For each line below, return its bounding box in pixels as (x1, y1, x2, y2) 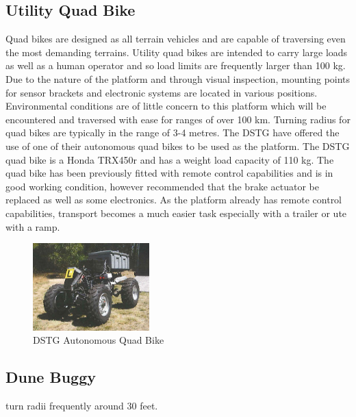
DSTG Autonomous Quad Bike (33, 333, 164, 347)
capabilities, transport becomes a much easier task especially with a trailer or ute (5, 205, 347, 220)
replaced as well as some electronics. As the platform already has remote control (5, 192, 342, 207)
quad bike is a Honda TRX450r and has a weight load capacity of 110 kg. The (5, 152, 334, 166)
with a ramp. (5, 219, 60, 233)
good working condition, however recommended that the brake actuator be (5, 179, 319, 193)
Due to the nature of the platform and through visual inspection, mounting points (5, 71, 351, 86)
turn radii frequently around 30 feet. (5, 399, 158, 413)
